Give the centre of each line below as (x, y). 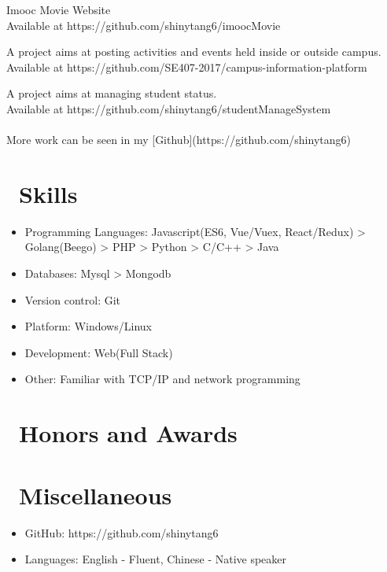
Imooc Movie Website (59, 9)
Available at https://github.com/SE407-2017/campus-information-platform (187, 66)
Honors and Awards (128, 433)
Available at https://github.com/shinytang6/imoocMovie (144, 25)
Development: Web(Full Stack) (99, 352)
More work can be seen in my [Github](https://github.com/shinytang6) (179, 140)
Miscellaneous (96, 495)
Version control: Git (73, 299)
